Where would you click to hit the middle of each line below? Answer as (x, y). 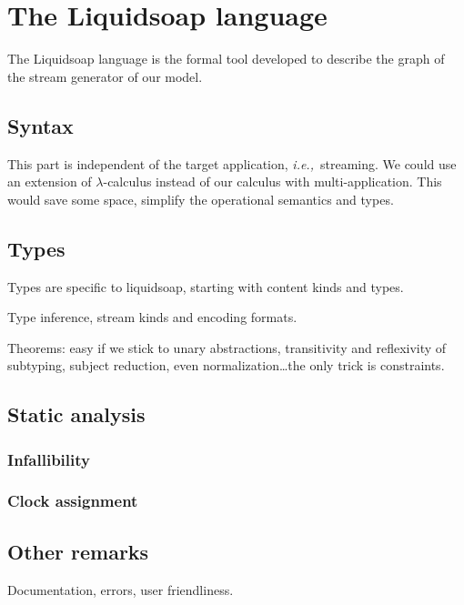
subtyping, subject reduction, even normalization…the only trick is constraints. (226, 365)
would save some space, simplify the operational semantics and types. (201, 199)
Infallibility (49, 459)
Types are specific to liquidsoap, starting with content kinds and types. (206, 286)
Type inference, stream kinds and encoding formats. (152, 317)
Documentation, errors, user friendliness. (121, 589)
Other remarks (78, 551)
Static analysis (76, 414)
